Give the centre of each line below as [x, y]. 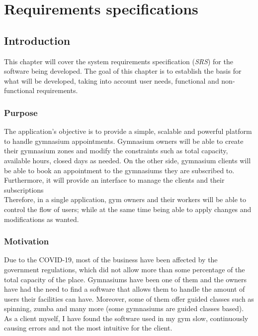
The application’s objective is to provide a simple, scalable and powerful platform [128, 131]
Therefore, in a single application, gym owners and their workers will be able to [125, 199]
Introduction [37, 40]
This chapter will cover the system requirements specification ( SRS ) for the [119, 61]
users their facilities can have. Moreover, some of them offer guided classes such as [129, 298]
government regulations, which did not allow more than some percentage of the [125, 269]
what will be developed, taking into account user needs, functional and [112, 80]
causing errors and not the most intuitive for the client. [88, 328]
